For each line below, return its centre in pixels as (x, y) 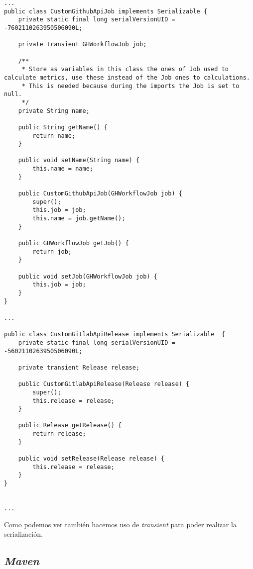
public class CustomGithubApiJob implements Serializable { (106, 11)
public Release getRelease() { (70, 426)
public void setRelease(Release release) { (91, 459)
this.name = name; (63, 169)
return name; (54, 136)
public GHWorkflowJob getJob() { (73, 243)
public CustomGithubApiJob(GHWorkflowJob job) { (100, 194)
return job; (52, 251)
